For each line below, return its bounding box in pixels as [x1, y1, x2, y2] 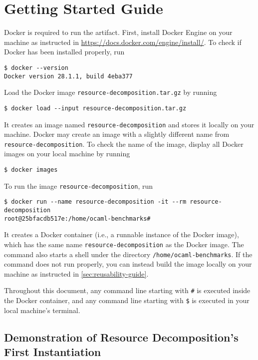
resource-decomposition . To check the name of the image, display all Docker [4, 138, 244, 149]
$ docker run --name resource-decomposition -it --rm [4, 198, 187, 206]
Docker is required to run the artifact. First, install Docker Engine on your [4, 27, 233, 37]
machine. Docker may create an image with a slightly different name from [4, 129, 230, 139]
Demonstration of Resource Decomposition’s [4, 329, 239, 345]
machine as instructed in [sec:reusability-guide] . [4, 268, 149, 279]
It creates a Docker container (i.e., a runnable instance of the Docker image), [4, 229, 239, 240]
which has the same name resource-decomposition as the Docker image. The [4, 239, 244, 249]
